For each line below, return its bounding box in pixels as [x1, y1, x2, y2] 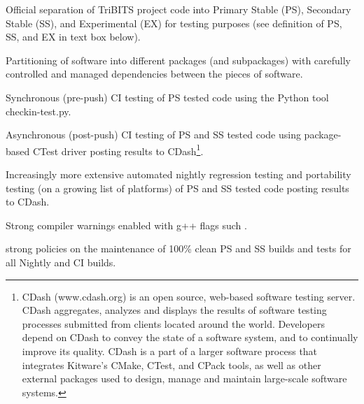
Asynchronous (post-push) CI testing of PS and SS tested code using [6, 127, 301, 142]
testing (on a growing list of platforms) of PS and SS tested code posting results [6, 180, 349, 195]
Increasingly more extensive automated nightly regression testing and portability [6, 167, 351, 181]
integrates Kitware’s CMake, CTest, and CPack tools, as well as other [22, 357, 321, 372]
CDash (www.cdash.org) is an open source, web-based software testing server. [22, 289, 356, 303]
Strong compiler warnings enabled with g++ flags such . [6, 217, 247, 232]
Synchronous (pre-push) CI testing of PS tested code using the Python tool [6, 89, 329, 104]
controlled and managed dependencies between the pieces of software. [6, 66, 303, 81]
